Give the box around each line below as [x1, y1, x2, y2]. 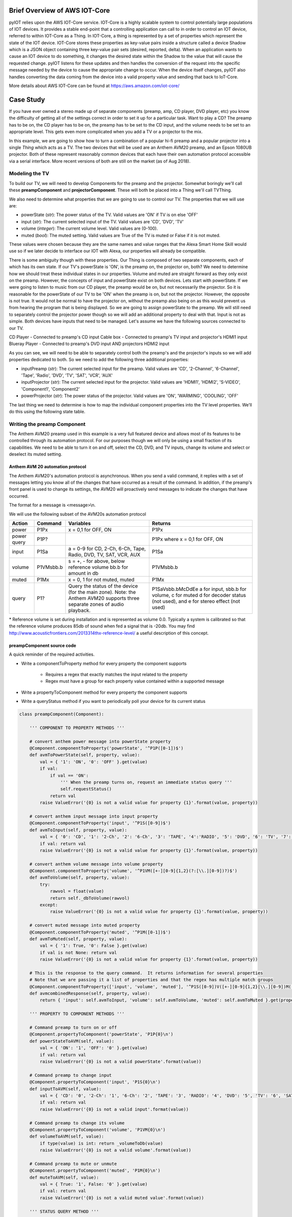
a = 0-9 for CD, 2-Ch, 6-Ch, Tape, [68, 545, 146, 552]
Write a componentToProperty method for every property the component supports [21, 660, 187, 666]
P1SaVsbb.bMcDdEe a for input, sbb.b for [151, 586, 247, 592]
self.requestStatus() [60, 786, 112, 792]
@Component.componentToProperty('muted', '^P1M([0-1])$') [29, 929, 171, 935]
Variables [68, 520, 91, 527]
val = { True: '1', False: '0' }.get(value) [39, 1181, 148, 1187]
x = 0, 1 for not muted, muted [68, 576, 135, 583]
